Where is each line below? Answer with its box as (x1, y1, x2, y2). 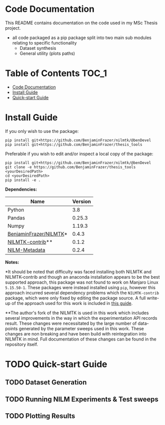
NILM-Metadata (7, 246, 45, 253)
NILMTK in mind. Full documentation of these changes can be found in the (5, 336, 157, 342)
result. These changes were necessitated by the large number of (5, 320, 137, 326)
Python (7, 206, 25, 213)
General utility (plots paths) (19, 50, 75, 56)
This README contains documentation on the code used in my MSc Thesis (5, 20, 158, 26)
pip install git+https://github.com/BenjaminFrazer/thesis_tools (5, 142, 142, 147)
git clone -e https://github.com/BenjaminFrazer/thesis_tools (5, 165, 136, 170)
